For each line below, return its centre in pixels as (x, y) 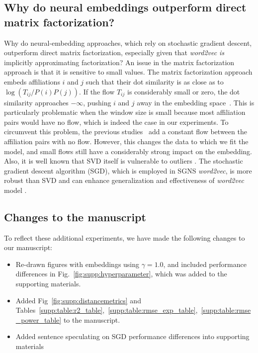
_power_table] (39, 319)
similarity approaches (36, 102)
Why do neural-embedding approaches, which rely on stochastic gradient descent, (128, 43)
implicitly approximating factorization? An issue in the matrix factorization (119, 62)
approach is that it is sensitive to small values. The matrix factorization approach (128, 72)
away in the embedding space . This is (196, 102)
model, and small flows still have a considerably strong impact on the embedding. (128, 151)
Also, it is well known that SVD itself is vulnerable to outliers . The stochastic (124, 161)
